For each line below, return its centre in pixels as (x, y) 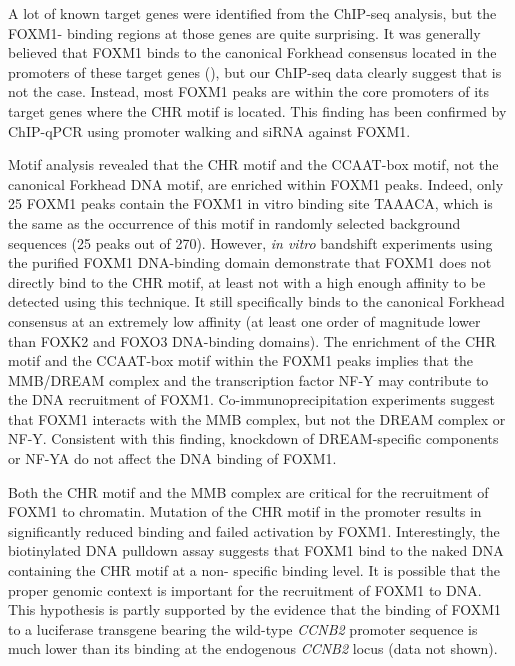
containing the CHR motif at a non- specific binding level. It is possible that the (254, 570)
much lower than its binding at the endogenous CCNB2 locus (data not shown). (253, 648)
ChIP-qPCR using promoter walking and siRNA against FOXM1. (209, 130)
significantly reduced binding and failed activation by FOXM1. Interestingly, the (254, 530)
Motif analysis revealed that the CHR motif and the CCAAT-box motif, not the (253, 164)
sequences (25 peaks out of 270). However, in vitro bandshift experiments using (250, 242)
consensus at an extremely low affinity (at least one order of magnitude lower (244, 320)
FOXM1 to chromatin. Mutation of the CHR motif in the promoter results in (245, 511)
